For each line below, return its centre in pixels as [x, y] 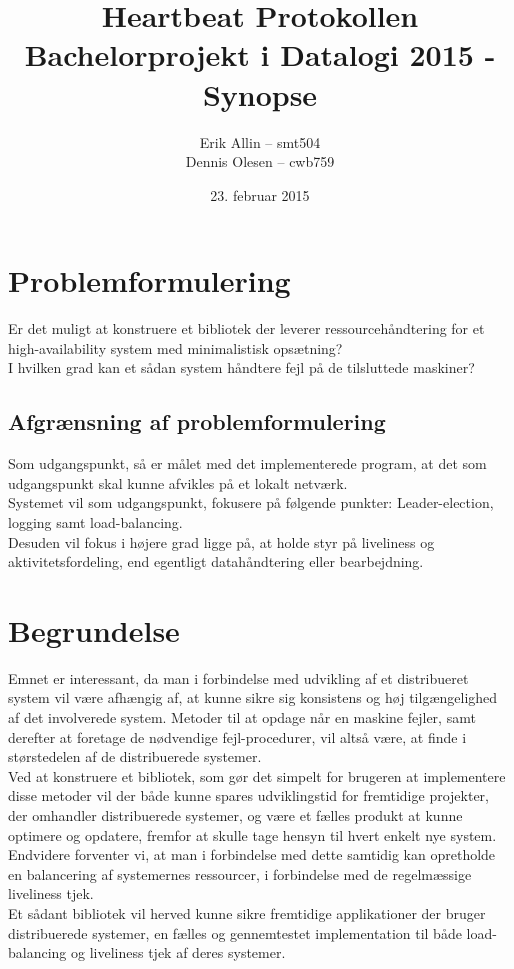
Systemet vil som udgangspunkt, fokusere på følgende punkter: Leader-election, [251, 502]
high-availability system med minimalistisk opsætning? [175, 347]
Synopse [260, 93]
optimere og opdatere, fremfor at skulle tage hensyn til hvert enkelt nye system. [252, 834]
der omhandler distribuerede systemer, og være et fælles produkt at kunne [235, 815]
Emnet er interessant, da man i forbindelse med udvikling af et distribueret [238, 677]
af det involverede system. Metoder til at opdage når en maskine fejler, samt [242, 717]
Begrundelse [94, 629]
